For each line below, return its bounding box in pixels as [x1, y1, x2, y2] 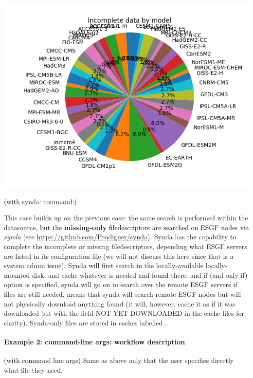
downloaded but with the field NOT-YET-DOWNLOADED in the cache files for [4, 308, 245, 318]
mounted [4, 270, 30, 280]
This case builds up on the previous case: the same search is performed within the [4, 213, 248, 223]
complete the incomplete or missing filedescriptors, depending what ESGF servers [4, 241, 247, 251]
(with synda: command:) [4, 196, 77, 206]
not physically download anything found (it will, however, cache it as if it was [4, 298, 235, 308]
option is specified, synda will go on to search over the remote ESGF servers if [4, 279, 237, 289]
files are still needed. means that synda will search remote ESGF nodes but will [4, 288, 241, 299]
